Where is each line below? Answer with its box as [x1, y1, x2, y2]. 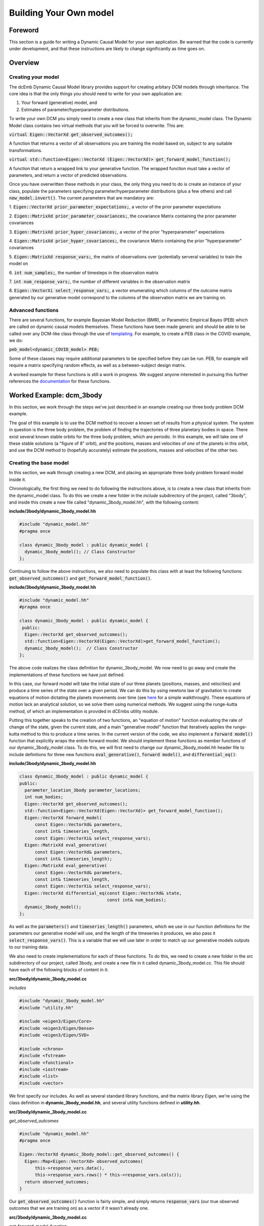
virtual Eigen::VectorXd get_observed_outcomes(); [9, 131, 133, 137]
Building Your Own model [9, 7, 114, 18]
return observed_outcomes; [24, 1179, 89, 1184]
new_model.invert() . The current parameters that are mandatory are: [9, 195, 154, 201]
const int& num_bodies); [107, 897, 167, 903]
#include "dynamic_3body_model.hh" [19, 998, 105, 1004]
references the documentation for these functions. [9, 378, 111, 384]
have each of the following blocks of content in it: [9, 967, 109, 973]
